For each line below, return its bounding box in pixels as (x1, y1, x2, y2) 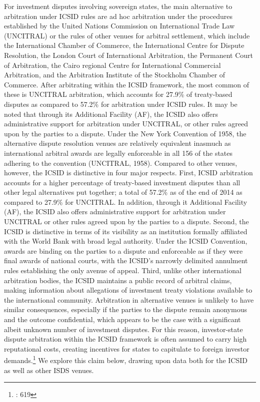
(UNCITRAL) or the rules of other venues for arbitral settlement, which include (4, 30, 250, 40)
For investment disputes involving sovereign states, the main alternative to (4, 1, 232, 11)
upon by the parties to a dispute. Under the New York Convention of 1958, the (4, 128, 246, 138)
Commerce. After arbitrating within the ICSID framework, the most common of (4, 79, 249, 89)
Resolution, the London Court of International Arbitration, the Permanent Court (4, 49, 253, 60)
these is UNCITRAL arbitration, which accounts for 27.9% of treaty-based (4, 89, 232, 99)
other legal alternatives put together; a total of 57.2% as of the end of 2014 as (4, 187, 242, 197)
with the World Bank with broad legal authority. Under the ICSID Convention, (4, 236, 247, 246)
